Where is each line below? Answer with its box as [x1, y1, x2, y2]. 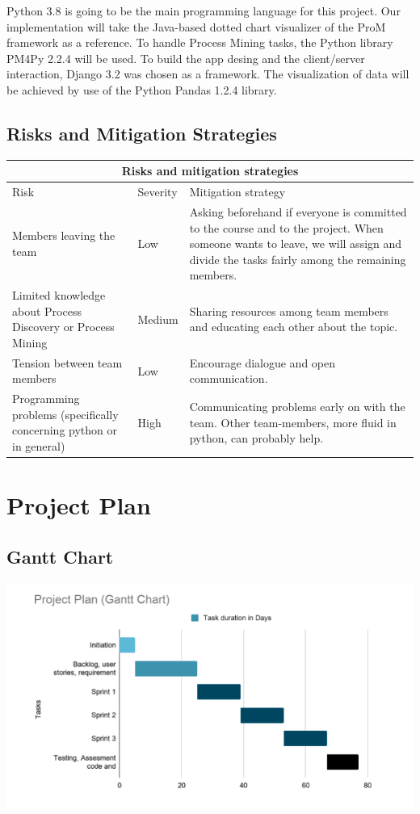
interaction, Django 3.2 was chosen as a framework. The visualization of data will [6, 65, 409, 82]
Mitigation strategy [189, 183, 286, 200]
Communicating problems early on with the [189, 398, 405, 415]
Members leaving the [12, 227, 115, 244]
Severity [137, 183, 178, 200]
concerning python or [12, 422, 117, 438]
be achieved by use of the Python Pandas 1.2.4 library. [6, 81, 277, 98]
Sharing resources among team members [189, 302, 388, 319]
